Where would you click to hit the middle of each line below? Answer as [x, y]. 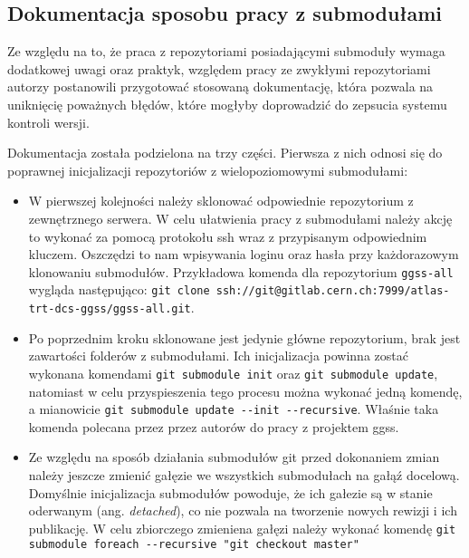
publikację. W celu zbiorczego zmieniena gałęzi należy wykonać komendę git [242, 528]
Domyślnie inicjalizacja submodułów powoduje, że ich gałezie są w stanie [230, 492]
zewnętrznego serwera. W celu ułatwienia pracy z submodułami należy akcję [240, 218]
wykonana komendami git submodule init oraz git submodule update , [233, 373]
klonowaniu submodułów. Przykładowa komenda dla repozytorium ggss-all [241, 271]
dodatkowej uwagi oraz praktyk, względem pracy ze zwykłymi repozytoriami [219, 68]
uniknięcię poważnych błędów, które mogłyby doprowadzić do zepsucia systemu [227, 104]
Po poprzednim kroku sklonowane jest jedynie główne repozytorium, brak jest [244, 337]
